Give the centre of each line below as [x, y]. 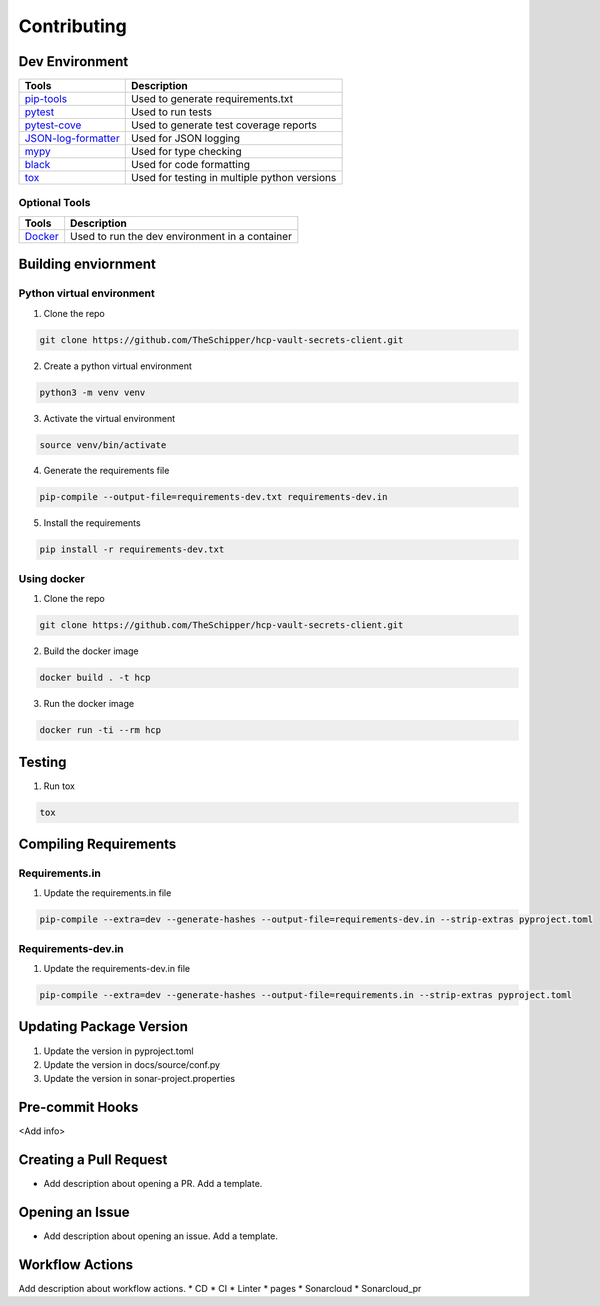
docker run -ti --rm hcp [100, 730]
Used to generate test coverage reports [223, 125]
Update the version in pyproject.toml [118, 1051]
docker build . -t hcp [95, 678]
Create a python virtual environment [117, 366]
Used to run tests [171, 112]
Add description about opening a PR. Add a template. [153, 1184]
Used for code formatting [190, 165]
